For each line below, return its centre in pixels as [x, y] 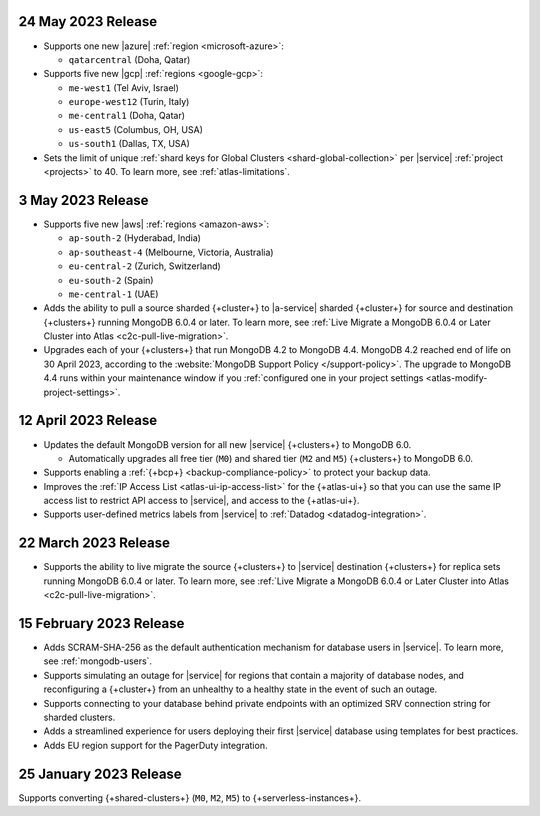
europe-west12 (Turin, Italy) [129, 102]
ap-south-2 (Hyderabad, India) [135, 238]
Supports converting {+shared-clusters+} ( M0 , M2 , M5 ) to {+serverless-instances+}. [190, 797]
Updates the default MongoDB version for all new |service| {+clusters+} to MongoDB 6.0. [227, 444]
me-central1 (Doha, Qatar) [126, 116]
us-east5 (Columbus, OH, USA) [136, 129]
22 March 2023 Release [94, 543]
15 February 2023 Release [101, 623]
